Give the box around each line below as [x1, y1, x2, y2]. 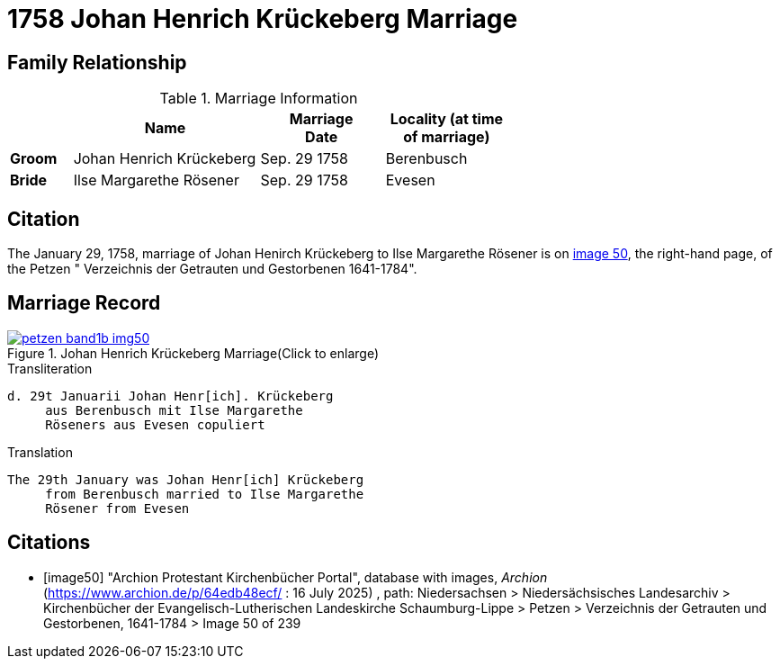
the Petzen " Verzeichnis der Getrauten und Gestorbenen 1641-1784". [7, 261, 417, 277]
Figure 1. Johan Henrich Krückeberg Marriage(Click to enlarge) [7, 345, 380, 361]
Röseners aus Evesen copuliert [45, 417, 265, 432]
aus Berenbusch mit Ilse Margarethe [45, 402, 303, 418]
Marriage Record [7, 292, 161, 315]
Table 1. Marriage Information [159, 89, 358, 108]
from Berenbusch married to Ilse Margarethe [45, 486, 364, 501]
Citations [7, 531, 91, 554]
